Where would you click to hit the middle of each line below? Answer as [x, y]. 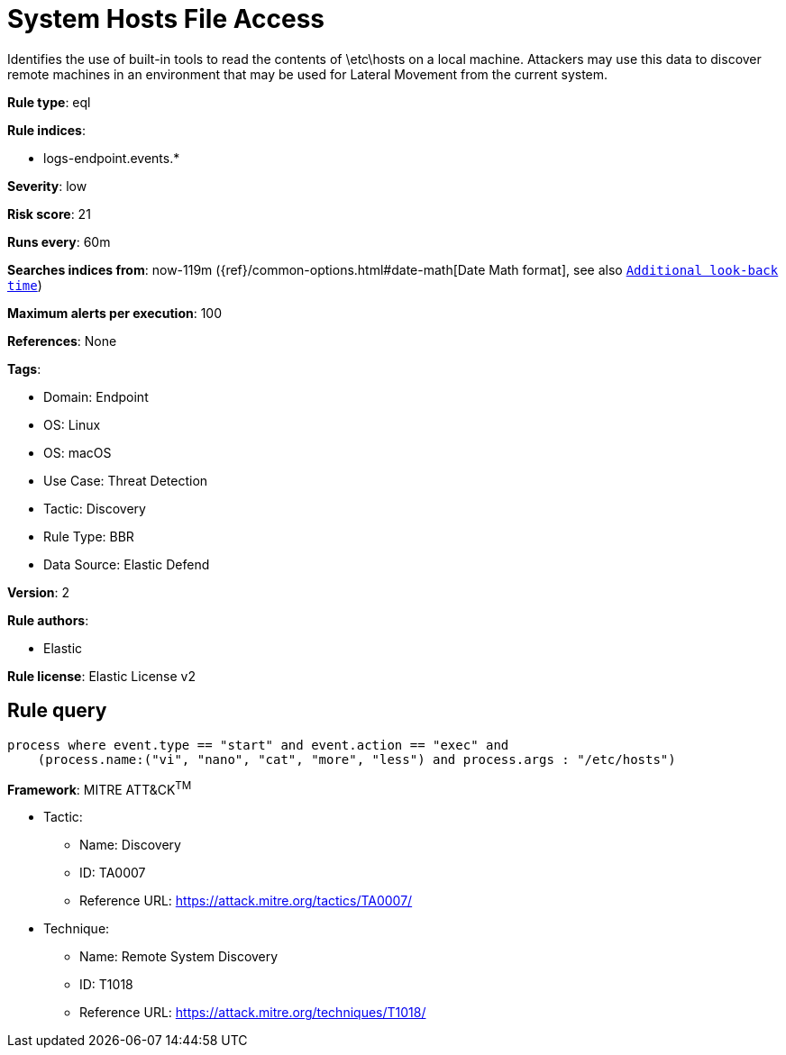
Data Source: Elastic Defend [127, 564]
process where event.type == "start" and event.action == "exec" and [258, 745]
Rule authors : [48, 620]
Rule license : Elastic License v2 [101, 676]
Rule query [57, 711]
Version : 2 [39, 592]
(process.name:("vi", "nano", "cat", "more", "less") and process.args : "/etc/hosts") [356, 759]
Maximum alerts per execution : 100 [115, 313]
